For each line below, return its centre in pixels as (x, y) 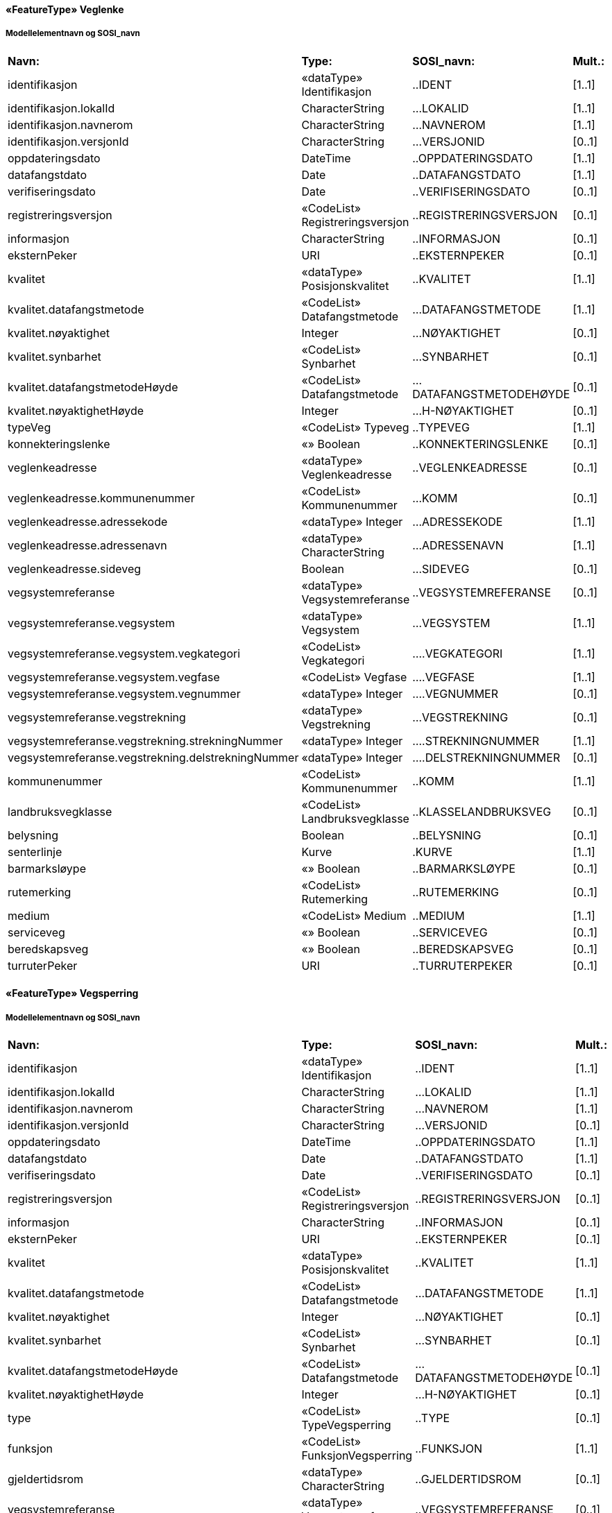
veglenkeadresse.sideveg (75, 569)
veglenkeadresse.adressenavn (87, 545)
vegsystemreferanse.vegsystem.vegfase (114, 677)
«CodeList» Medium (354, 915)
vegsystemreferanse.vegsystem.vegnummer (124, 693)
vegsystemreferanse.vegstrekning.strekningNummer (145, 741)
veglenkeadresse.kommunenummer (101, 498)
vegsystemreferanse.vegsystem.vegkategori (124, 653)
